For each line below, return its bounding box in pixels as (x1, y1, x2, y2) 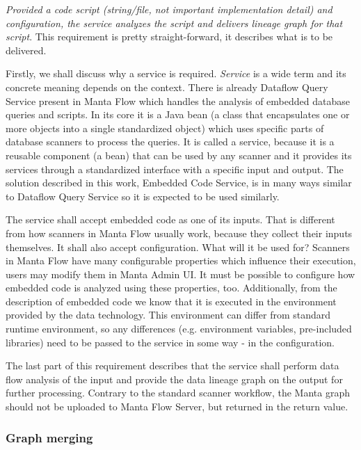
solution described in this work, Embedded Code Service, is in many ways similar (6, 175, 352, 190)
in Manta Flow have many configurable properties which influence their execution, (6, 253, 356, 268)
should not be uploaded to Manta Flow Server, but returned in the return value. (6, 399, 348, 414)
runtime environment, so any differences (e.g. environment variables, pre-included (6, 321, 352, 336)
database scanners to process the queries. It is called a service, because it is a (6, 134, 335, 149)
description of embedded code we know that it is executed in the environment (6, 294, 337, 308)
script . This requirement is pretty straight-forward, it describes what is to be (6, 29, 333, 44)
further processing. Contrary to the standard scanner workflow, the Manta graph (6, 385, 350, 400)
